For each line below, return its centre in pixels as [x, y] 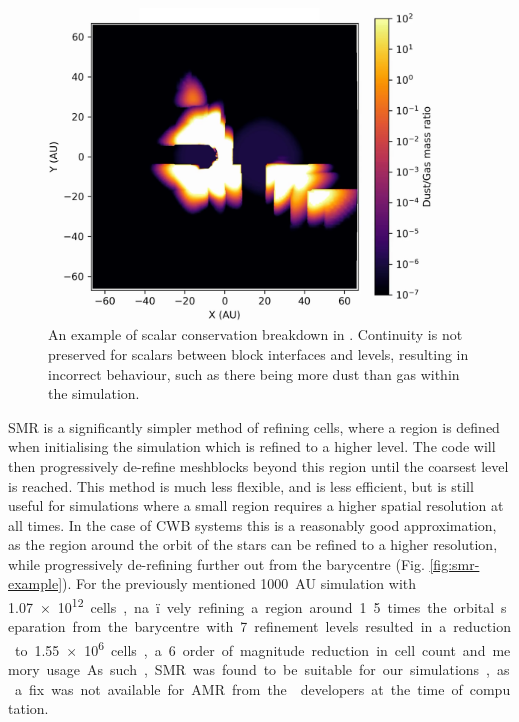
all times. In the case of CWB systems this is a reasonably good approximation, [252, 524]
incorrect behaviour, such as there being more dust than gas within [254, 373]
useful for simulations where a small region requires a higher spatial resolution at [256, 505]
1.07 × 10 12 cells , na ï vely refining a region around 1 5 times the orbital [251, 605]
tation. [28, 708]
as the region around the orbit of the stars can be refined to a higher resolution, [253, 544]
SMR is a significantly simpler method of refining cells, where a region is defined [254, 426]
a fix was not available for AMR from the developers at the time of [238, 688]
